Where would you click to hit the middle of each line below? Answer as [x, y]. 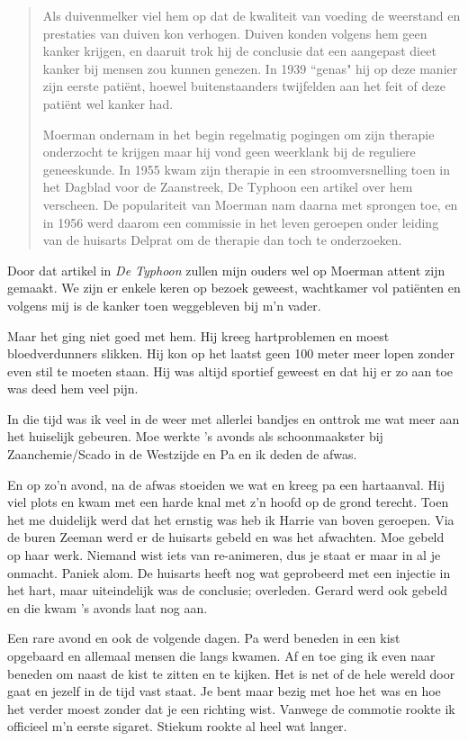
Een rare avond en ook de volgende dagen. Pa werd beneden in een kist [204, 638]
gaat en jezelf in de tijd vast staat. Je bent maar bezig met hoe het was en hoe [224, 691]
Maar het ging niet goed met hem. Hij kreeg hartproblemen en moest [198, 335]
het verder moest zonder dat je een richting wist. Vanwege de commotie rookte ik [231, 708]
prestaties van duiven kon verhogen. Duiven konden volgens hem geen [235, 33]
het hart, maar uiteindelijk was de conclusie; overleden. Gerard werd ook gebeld [227, 590]
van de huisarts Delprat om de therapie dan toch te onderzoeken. [222, 240]
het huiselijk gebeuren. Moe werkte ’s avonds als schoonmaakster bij [195, 436]
